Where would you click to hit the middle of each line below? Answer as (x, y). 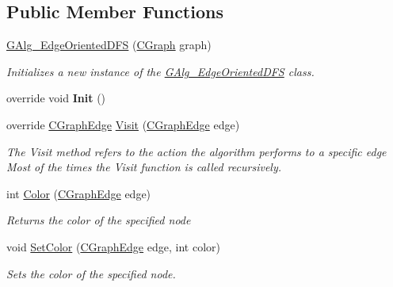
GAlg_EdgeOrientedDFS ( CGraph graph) (109, 45)
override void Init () (56, 98)
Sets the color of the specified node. (91, 273)
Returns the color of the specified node (99, 220)
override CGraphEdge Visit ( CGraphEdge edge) (123, 124)
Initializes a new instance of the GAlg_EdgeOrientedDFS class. (160, 71)
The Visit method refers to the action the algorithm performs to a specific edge (196, 151)
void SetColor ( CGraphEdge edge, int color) (113, 246)
